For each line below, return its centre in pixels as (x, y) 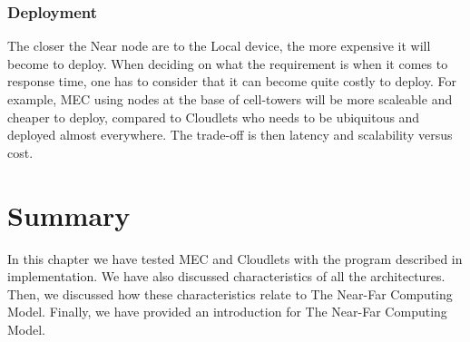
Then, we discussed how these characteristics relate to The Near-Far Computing (230, 293)
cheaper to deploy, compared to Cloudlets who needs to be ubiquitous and (214, 117)
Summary (69, 215)
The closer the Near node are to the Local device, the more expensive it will (219, 46)
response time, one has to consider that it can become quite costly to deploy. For (232, 81)
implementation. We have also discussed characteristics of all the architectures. (226, 276)
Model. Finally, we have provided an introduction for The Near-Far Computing (227, 312)
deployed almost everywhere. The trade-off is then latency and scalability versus (230, 135)
